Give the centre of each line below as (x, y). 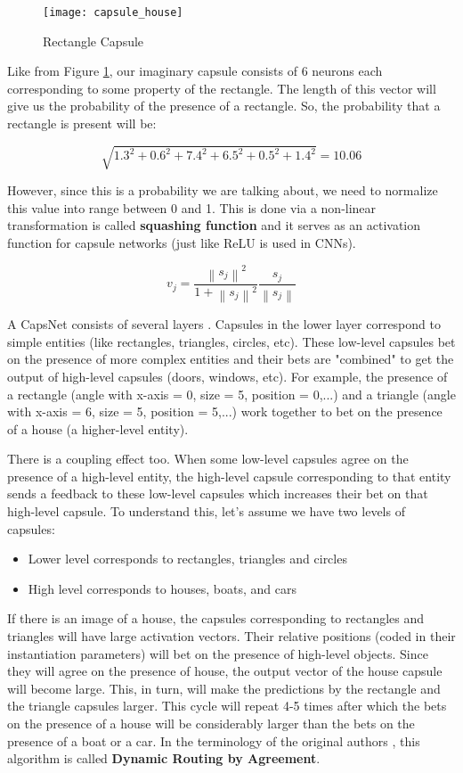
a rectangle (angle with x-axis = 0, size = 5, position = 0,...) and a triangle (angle (231, 394)
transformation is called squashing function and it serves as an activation (214, 225)
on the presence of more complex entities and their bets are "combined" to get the (231, 359)
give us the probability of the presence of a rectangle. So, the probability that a (224, 106)
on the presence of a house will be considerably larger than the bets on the (211, 723)
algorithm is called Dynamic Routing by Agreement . (164, 758)
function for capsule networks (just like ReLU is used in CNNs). (182, 242)
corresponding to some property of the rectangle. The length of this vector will (222, 88)
